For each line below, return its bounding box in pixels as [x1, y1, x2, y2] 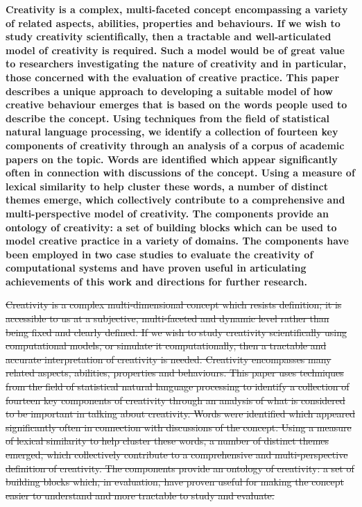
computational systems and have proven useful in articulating [6, 260, 307, 275]
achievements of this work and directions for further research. [6, 274, 307, 288]
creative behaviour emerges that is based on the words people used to [6, 97, 347, 112]
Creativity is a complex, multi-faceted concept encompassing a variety [6, 2, 348, 16]
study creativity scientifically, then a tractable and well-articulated [6, 29, 331, 44]
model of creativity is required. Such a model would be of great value [6, 42, 345, 57]
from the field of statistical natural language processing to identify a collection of [6, 379, 350, 394]
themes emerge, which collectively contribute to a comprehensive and [6, 192, 345, 207]
